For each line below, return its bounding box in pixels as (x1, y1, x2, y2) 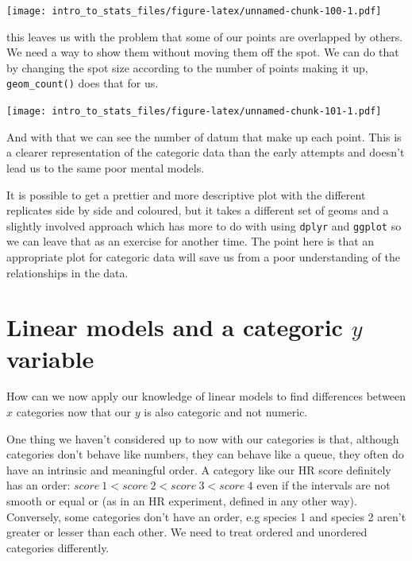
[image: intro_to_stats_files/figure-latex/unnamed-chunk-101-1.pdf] (6, 106, 382, 118)
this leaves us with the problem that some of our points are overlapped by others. (6, 28, 403, 44)
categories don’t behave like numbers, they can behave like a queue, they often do (6, 446, 404, 462)
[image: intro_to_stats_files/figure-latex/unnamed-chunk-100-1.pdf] (6, 6, 382, 17)
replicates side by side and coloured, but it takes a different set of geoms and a (6, 202, 389, 219)
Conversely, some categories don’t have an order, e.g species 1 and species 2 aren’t (6, 508, 406, 524)
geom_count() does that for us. (6, 75, 159, 91)
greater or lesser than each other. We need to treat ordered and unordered (6, 524, 368, 540)
